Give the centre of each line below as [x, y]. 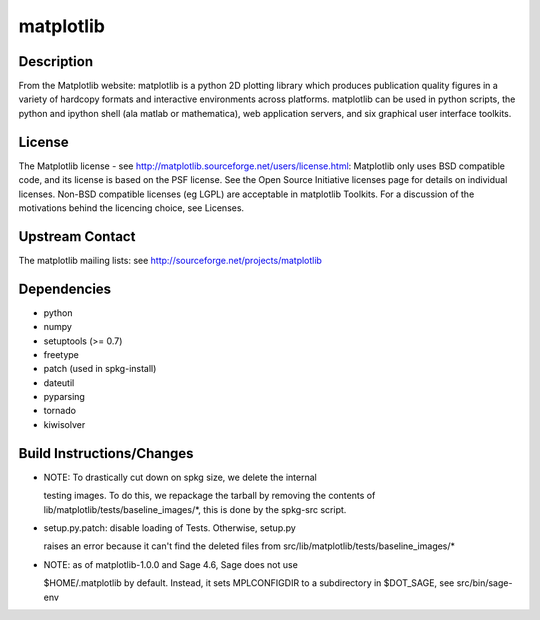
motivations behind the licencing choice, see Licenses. [131, 207]
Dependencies [65, 288]
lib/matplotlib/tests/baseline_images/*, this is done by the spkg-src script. [195, 509]
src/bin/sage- [484, 583]
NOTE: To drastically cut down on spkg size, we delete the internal [180, 477]
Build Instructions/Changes [106, 453]
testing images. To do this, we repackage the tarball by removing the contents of [209, 496]
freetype [61, 354]
